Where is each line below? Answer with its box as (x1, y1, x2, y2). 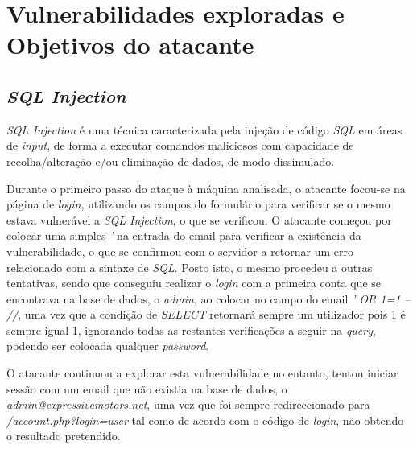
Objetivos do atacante (6, 28, 254, 61)
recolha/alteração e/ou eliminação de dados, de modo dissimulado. (6, 152, 335, 169)
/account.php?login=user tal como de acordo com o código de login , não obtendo (6, 411, 404, 428)
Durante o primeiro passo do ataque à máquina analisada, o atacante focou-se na (6, 179, 406, 196)
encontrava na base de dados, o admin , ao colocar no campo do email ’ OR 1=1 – (6, 290, 411, 307)
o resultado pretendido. (6, 427, 121, 444)
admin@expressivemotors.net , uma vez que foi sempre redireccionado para (6, 396, 370, 413)
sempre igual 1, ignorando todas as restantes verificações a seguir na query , (6, 321, 376, 338)
